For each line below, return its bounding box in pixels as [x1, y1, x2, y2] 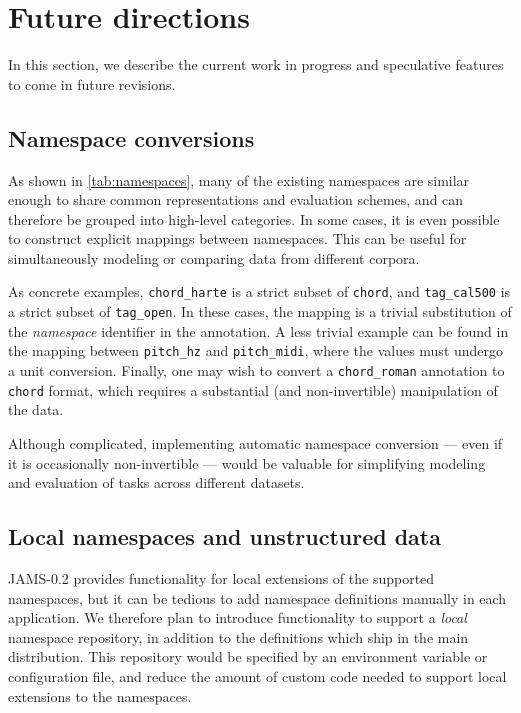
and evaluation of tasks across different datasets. [8, 472, 305, 493]
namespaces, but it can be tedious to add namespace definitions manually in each [8, 587, 507, 608]
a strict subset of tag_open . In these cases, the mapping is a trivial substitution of [8, 301, 512, 322]
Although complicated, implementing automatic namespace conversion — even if [8, 432, 503, 453]
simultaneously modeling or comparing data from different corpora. [8, 247, 420, 268]
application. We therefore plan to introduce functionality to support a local [8, 607, 467, 628]
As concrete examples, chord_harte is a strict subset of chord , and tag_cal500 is [8, 281, 511, 302]
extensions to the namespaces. [8, 685, 192, 706]
